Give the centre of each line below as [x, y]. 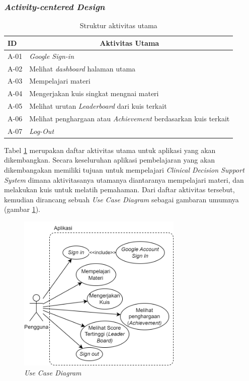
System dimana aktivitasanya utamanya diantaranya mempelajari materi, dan [124, 179]
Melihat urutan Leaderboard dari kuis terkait [98, 106]
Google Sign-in [52, 56]
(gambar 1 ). [22, 209]
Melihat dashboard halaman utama [82, 68]
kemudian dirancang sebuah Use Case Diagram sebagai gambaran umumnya [121, 199]
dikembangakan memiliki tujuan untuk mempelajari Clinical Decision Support [124, 170]
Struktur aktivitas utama [118, 25]
